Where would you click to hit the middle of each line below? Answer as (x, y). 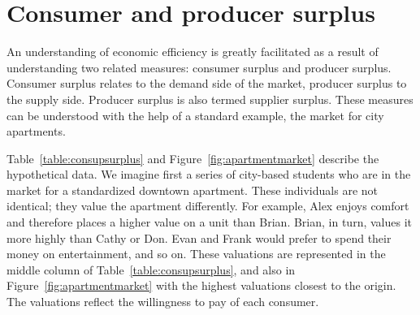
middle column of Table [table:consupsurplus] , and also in (151, 269)
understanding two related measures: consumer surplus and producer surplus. (199, 67)
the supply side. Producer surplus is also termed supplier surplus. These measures (210, 99)
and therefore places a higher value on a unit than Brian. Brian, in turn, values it (209, 222)
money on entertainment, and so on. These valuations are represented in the (196, 254)
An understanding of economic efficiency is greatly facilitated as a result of (193, 52)
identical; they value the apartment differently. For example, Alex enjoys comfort (208, 206)
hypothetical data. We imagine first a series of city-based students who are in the (209, 174)
